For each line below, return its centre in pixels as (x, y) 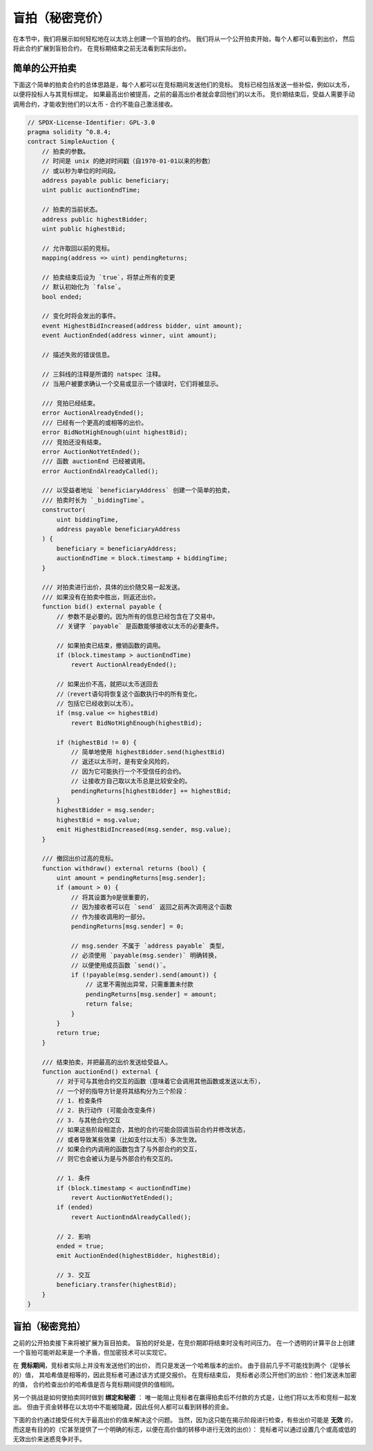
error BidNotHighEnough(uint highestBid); (115, 432)
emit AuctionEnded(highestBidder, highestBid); (138, 1256)
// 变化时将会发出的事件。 (81, 316)
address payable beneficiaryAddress (118, 529)
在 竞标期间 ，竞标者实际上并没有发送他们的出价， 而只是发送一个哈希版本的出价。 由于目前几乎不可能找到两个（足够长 (182, 1365)
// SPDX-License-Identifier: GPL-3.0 (91, 122)
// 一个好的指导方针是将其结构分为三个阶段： (123, 1091)
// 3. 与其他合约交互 (88, 1120)
